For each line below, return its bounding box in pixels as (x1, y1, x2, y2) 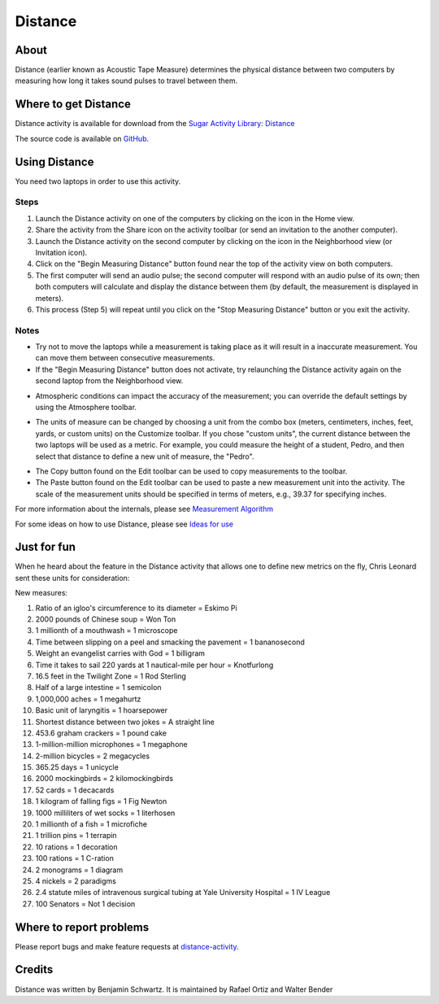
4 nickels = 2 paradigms (35, 875, 117, 886)
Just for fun (15, 540, 76, 554)
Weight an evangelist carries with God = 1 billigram (35, 648, 206, 658)
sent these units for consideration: (15, 573, 130, 583)
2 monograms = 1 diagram (35, 865, 124, 875)
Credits (15, 963, 54, 976)
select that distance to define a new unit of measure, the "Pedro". (35, 452, 254, 461)
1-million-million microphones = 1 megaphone (35, 740, 188, 749)
